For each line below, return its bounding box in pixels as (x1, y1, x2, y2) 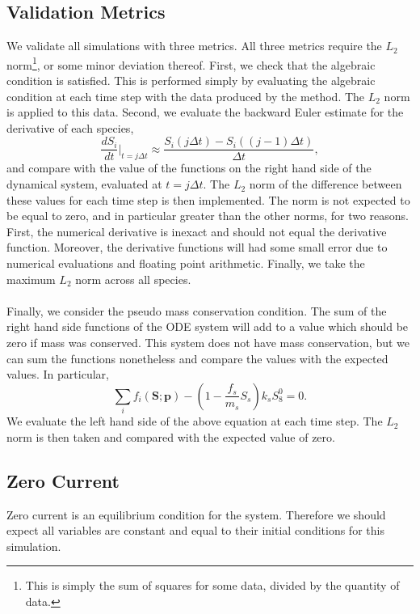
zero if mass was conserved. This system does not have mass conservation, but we (6, 334, 410, 351)
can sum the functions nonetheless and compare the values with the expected (6, 349, 388, 366)
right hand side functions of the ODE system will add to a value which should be (6, 318, 409, 335)
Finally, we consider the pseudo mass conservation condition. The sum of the (6, 302, 387, 319)
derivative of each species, (6, 119, 134, 136)
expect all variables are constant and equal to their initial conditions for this (6, 522, 384, 539)
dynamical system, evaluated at (6, 176, 162, 193)
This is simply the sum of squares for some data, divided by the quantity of (25, 577, 400, 594)
